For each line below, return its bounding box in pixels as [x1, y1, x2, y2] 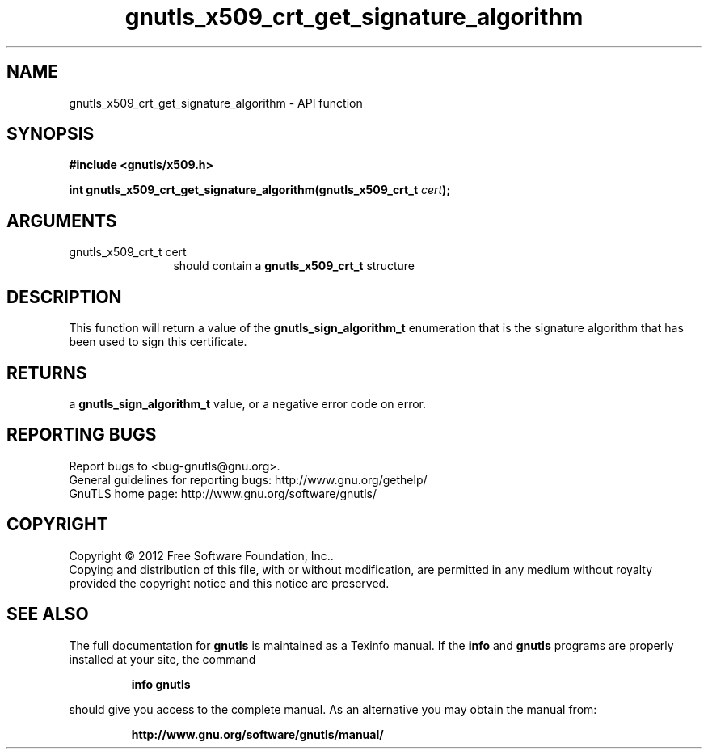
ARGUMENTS [6, 210, 117, 231]
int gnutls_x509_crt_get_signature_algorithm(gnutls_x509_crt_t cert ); [69, 183, 451, 197]
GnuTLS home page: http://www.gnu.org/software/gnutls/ [69, 486, 377, 500]
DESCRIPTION [6, 286, 122, 307]
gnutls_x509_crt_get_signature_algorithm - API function [69, 95, 363, 110]
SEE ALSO [6, 604, 89, 625]
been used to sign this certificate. [69, 335, 247, 349]
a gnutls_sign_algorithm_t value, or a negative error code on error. [69, 396, 426, 411]
